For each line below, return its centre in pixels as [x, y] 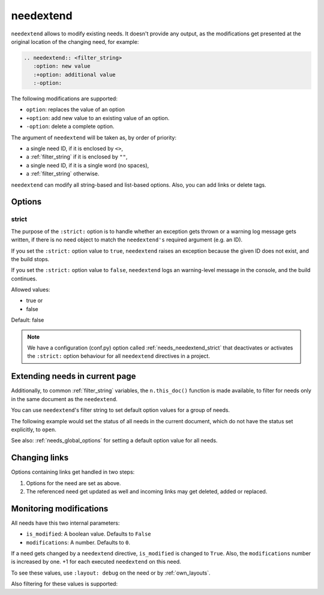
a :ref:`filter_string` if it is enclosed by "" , [77, 157]
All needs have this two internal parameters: [65, 523]
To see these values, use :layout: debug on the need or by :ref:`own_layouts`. [111, 573]
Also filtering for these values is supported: [64, 584]
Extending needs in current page [73, 376]
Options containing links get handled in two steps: [73, 472]
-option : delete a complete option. [70, 127]
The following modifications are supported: [64, 98]
